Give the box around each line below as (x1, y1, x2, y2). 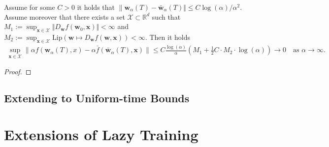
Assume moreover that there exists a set (4, 11, 125, 22)
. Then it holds (145, 31, 190, 42)
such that (152, 11, 181, 22)
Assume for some (4, 2, 55, 12)
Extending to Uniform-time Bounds (4, 90, 190, 106)
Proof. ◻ (4, 66, 32, 77)
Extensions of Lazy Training (4, 124, 198, 144)
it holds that (77, 2, 115, 12)
